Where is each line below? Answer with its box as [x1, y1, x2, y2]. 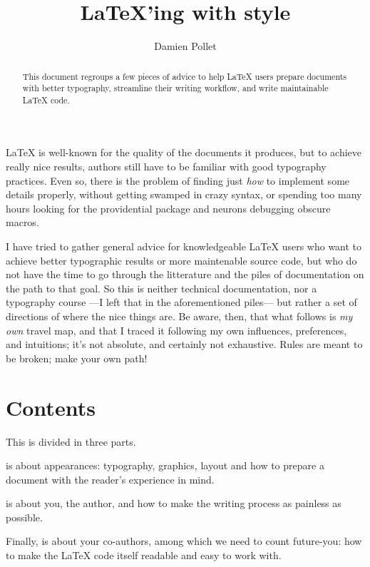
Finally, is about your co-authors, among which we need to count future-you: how [6, 533, 362, 548]
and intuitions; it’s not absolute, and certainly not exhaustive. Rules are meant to [6, 337, 363, 352]
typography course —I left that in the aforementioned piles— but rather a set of [6, 295, 357, 310]
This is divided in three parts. [6, 434, 136, 449]
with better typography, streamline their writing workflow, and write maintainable [22, 82, 329, 94]
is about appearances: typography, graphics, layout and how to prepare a [6, 458, 324, 473]
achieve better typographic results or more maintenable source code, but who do [6, 252, 357, 267]
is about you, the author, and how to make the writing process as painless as [6, 496, 341, 511]
